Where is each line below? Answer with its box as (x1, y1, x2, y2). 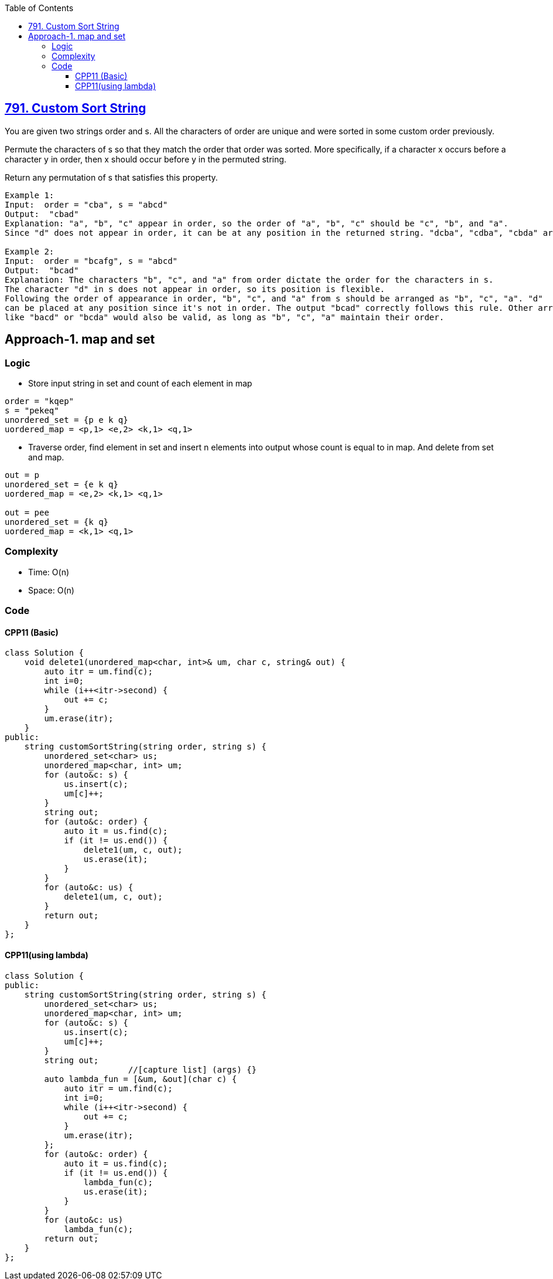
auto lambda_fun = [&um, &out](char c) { (44, 1074, 237, 1084)
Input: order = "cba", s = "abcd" (5, 199, 168, 209)
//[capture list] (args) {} (128, 1064, 257, 1074)
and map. (28, 452, 64, 463)
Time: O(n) (28, 566, 70, 577)
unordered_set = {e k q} (5, 480, 118, 490)
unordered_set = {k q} (5, 517, 109, 527)
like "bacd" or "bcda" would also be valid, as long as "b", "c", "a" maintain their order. (5, 312, 445, 322)
